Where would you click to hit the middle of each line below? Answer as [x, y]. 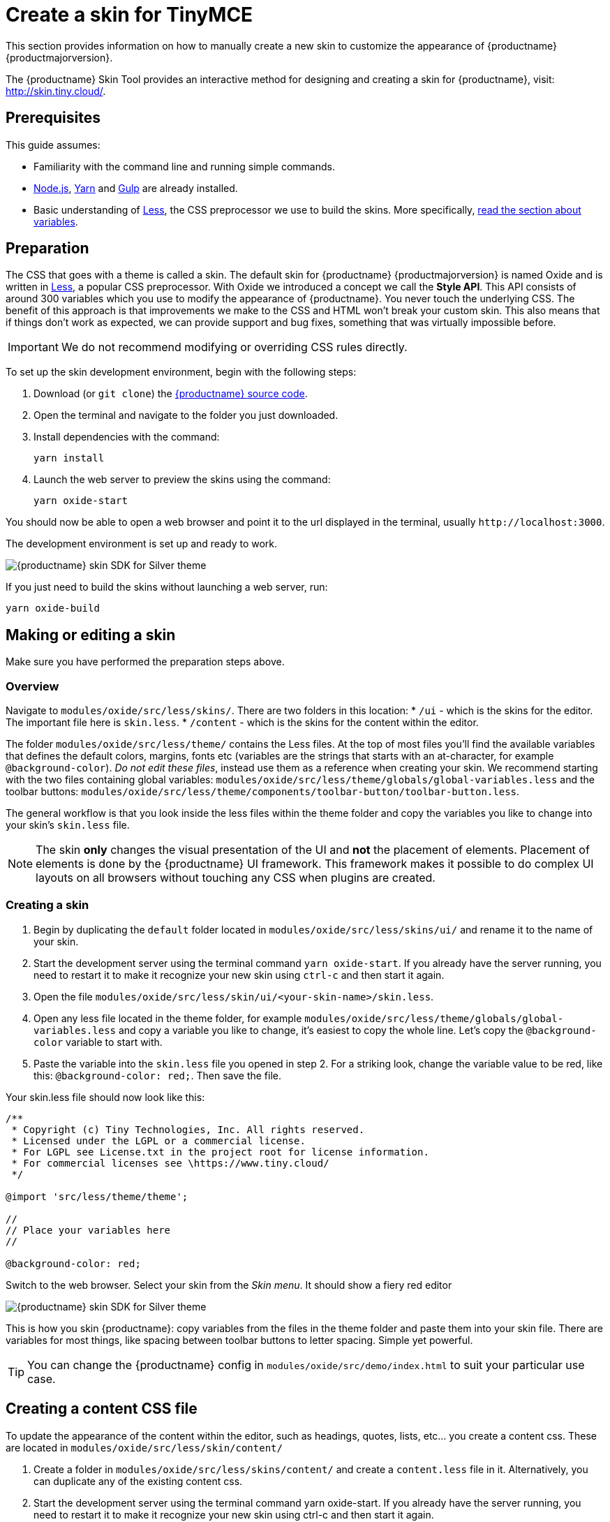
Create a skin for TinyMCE [129, 15]
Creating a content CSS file [102, 1409]
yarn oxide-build [53, 608]
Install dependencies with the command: [127, 437]
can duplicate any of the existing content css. [138, 1481]
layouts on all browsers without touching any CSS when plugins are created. [236, 878]
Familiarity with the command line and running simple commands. [184, 166]
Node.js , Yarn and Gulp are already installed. [136, 188]
